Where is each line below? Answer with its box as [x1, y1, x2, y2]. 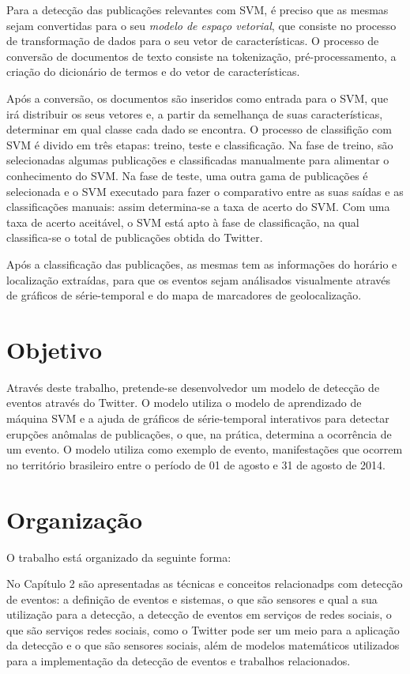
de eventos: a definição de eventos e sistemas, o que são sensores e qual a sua [6, 590, 378, 607]
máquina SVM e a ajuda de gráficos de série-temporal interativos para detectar [6, 410, 389, 426]
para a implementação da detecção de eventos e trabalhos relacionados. [6, 653, 351, 669]
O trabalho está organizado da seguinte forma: [6, 548, 231, 565]
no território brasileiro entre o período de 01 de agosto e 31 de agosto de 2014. [6, 456, 386, 473]
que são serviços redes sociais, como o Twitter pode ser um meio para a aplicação [6, 621, 400, 638]
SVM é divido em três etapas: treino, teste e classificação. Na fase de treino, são [6, 136, 393, 152]
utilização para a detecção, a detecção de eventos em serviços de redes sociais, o [6, 606, 392, 623]
